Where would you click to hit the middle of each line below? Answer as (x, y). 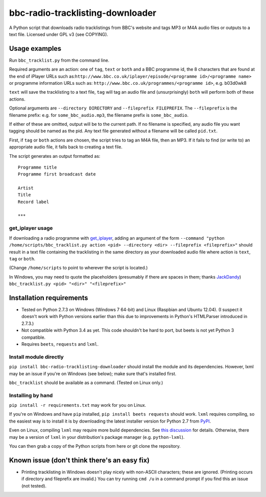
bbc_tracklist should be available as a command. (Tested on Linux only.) (86, 383)
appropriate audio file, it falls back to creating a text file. (66, 147)
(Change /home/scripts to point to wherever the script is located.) (78, 268)
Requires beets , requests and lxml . (60, 344)
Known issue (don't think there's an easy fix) (79, 460)
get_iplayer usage (31, 228)
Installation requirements (49, 298)
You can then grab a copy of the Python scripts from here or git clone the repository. (95, 446)
